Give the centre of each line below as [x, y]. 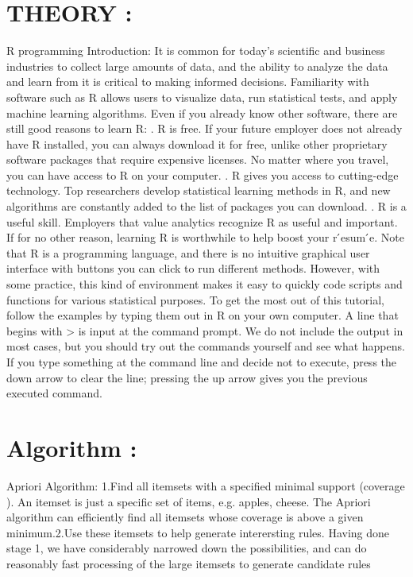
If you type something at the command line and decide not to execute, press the [202, 362]
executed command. [54, 393]
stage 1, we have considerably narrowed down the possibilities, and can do [187, 548]
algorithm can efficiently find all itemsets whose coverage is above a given [185, 517]
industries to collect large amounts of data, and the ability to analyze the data [197, 66]
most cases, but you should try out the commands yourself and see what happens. [206, 346]
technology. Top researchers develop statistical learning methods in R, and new [199, 190]
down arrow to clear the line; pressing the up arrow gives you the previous [187, 377]
